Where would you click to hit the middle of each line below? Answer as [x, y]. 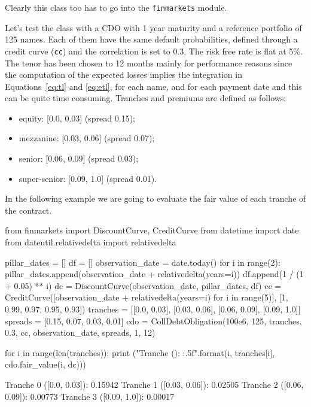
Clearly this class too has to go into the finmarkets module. [116, 7]
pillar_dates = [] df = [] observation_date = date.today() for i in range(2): [143, 262]
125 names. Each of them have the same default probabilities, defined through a [151, 39]
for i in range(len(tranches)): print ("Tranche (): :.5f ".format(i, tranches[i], [140, 352]
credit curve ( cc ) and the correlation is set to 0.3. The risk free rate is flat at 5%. [154, 51]
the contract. [28, 210]
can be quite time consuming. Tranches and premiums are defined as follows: [146, 98]
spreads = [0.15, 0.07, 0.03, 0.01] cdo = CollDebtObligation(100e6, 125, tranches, [153, 321]
